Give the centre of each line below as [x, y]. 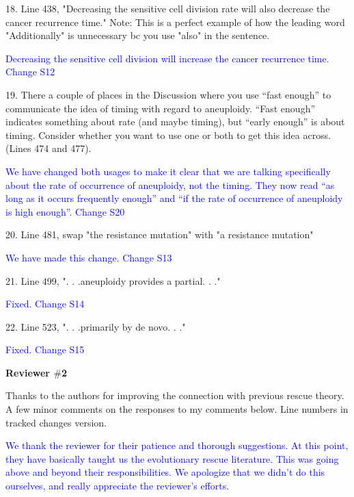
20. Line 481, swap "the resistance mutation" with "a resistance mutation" [160, 234]
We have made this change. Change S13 [89, 257]
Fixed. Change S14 [45, 304]
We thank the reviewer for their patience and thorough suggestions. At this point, [177, 445]
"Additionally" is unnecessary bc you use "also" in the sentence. [138, 35]
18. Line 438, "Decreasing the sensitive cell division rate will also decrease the [168, 8]
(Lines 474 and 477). [49, 148]
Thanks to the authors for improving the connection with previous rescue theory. [175, 395]
